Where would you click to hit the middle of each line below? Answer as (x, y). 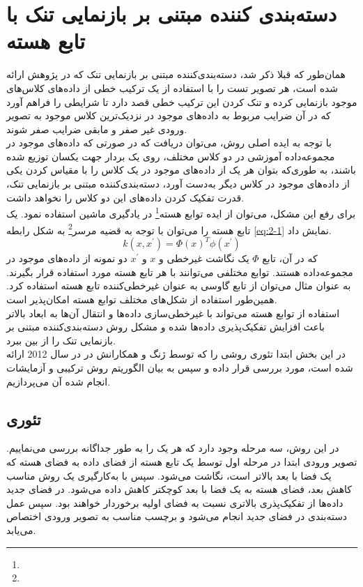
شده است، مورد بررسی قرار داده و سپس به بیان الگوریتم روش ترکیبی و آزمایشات (180, 367)
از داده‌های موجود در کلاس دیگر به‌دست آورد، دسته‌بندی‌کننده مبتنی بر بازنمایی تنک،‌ (178, 184)
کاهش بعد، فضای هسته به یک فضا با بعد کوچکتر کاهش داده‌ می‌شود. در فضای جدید (179, 489)
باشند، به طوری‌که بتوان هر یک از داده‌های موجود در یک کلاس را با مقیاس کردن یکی (181, 170)
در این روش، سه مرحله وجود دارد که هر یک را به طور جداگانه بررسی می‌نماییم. (173, 448)
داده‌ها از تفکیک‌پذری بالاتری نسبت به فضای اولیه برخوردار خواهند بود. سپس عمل (175, 502)
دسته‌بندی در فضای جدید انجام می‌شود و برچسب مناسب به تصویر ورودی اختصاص (177, 516)
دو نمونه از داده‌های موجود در (67, 258)
